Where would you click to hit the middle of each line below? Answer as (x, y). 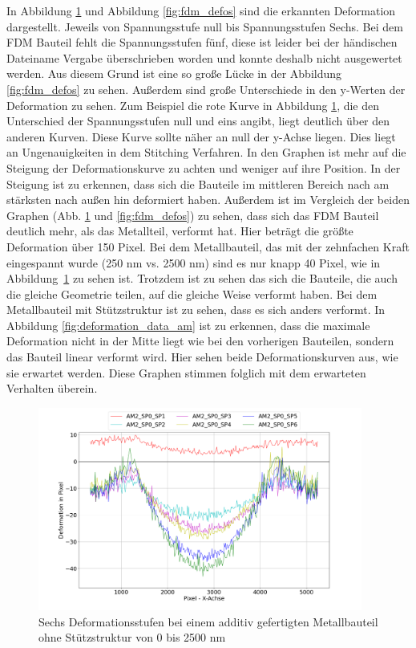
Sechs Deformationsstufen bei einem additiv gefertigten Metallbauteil (208, 621)
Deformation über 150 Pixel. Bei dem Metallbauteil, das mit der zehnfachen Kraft (208, 246)
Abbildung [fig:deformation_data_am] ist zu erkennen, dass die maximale (188, 325)
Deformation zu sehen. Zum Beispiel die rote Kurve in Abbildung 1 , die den (193, 105)
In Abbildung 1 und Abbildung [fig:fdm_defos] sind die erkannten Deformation (201, 10)
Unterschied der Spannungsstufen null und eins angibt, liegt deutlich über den (198, 121)
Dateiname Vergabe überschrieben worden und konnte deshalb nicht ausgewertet (204, 57)
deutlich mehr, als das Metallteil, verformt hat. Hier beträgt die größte (180, 231)
